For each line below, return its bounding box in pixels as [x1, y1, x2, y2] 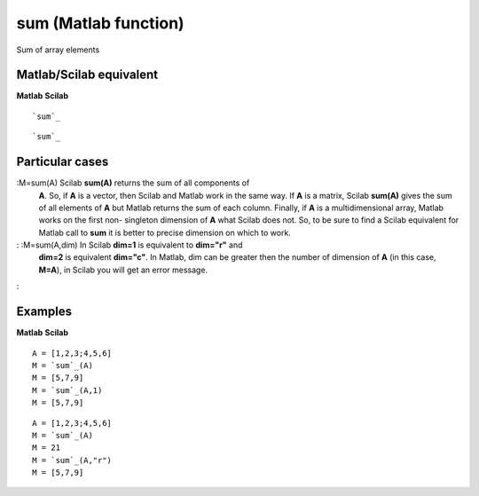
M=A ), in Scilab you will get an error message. [38, 264, 208, 275]
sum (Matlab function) [16, 13, 185, 33]
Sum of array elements [16, 44, 100, 55]
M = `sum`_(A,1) [32, 385, 103, 395]
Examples [16, 304, 73, 319]
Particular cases [16, 154, 109, 169]
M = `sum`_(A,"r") [32, 455, 113, 465]
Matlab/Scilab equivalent [16, 67, 159, 83]
